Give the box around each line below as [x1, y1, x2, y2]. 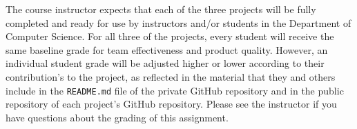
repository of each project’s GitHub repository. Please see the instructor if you [6, 97, 337, 111]
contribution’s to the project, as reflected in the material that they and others [6, 69, 336, 83]
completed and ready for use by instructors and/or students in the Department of [6, 15, 351, 30]
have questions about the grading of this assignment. [6, 110, 229, 124]
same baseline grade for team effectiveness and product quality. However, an [6, 42, 328, 57]
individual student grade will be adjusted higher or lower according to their [6, 56, 325, 70]
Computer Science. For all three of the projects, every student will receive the [6, 29, 334, 43]
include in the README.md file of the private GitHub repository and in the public [6, 83, 344, 97]
